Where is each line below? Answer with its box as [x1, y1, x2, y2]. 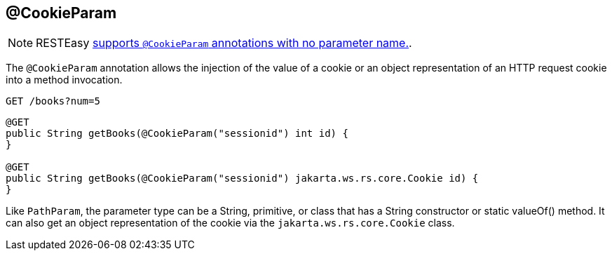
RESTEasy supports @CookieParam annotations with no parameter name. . [36, 36, 412, 50]
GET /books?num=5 [6, 95, 100, 107]
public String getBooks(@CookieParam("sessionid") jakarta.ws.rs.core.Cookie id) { [6, 173, 479, 184]
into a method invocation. [6, 74, 123, 86]
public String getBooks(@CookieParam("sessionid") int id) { [6, 128, 348, 140]
